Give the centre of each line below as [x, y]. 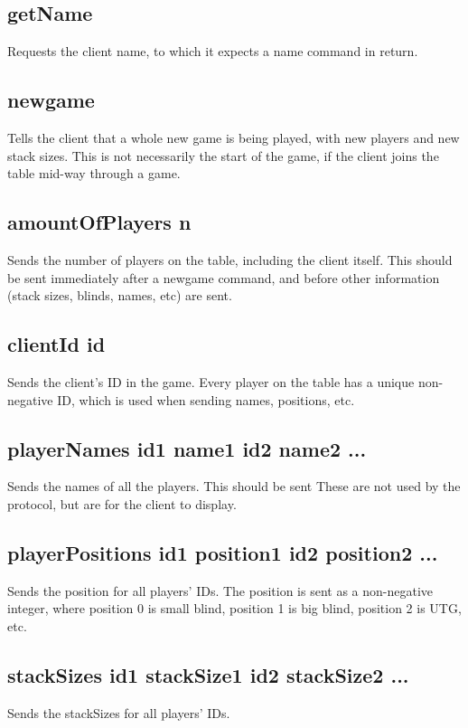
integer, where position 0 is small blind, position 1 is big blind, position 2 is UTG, [234, 608]
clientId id [56, 344]
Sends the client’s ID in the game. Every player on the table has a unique [211, 381]
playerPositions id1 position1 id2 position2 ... [223, 552]
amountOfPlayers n [99, 222]
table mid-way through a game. [94, 173]
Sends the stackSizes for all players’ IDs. [119, 712]
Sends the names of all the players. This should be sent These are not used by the [234, 486]
